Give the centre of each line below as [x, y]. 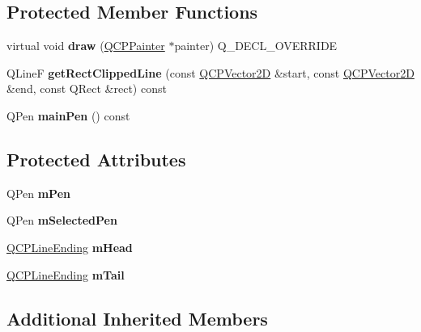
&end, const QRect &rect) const [87, 88]
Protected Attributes [96, 159]
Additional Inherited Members [137, 318]
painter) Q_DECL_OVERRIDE [256, 46]
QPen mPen [38, 193]
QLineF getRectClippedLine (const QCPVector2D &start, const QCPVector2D [210, 72]
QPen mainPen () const [68, 115]
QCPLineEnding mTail [66, 274]
